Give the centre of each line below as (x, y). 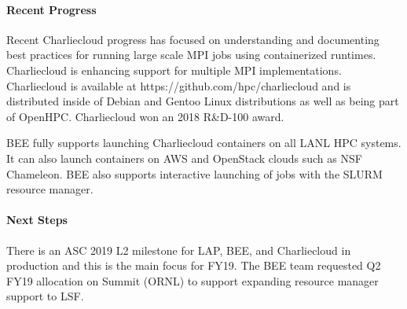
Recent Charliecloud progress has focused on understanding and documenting (193, 39)
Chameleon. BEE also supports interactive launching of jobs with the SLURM (194, 173)
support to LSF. (45, 296)
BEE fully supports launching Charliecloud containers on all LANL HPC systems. (204, 143)
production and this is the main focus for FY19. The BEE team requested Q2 (194, 265)
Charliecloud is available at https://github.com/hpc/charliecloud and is (179, 85)
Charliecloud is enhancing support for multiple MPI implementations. (174, 70)
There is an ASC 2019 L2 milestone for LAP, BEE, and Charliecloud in (179, 250)
